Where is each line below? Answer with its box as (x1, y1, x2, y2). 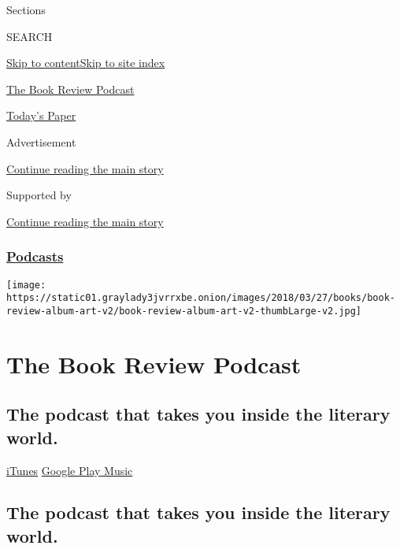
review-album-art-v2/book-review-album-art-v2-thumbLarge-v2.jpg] (6, 305, 362, 317)
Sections (6, 2, 46, 17)
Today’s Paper (6, 107, 76, 124)
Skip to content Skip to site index (6, 54, 165, 71)
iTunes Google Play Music (6, 462, 133, 478)
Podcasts (6, 247, 64, 266)
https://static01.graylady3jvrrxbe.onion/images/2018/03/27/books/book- (6, 292, 395, 304)
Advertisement (6, 133, 76, 150)
